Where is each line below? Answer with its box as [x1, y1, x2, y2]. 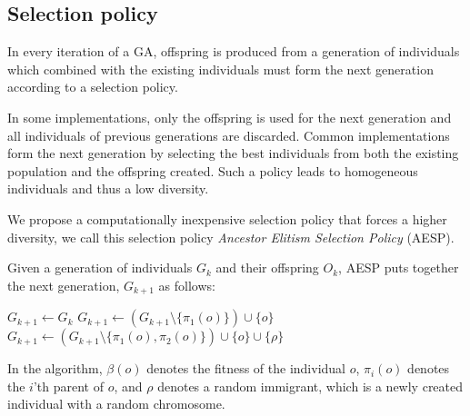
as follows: [158, 275, 215, 294]
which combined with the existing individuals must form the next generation [7, 59, 434, 78]
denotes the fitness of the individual [146, 359, 345, 378]
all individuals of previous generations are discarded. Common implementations [7, 125, 450, 144]
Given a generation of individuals [7, 258, 193, 277]
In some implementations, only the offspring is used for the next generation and [7, 107, 452, 126]
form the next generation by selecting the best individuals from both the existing [7, 144, 459, 163]
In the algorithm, [7, 359, 103, 378]
